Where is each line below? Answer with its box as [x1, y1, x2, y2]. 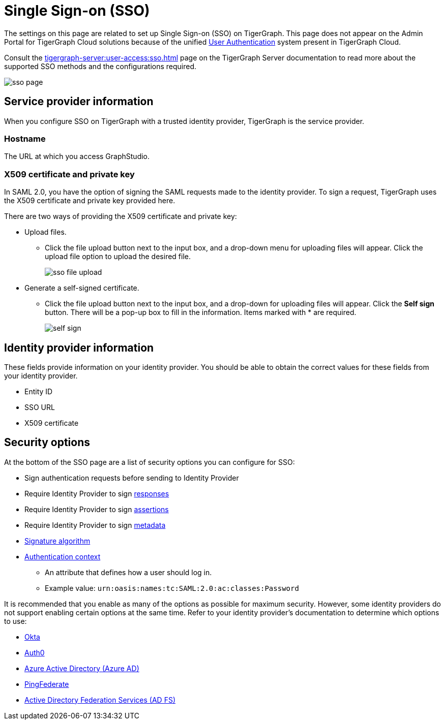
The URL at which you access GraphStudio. [4, 152, 150, 161]
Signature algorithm [24, 536, 91, 545]
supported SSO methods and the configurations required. [4, 61, 197, 71]
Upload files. [24, 228, 67, 237]
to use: [4, 616, 27, 625]
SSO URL [24, 402, 55, 412]
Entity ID [24, 387, 53, 396]
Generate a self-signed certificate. [24, 284, 139, 293]
